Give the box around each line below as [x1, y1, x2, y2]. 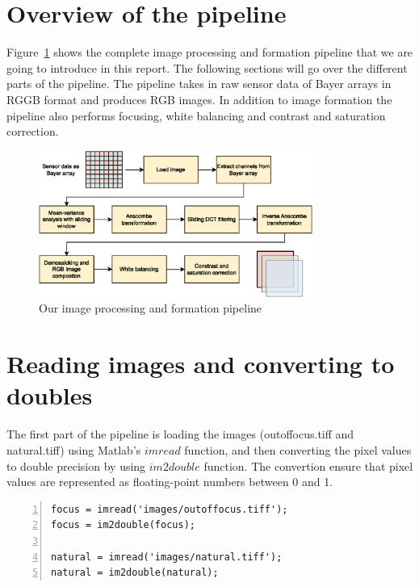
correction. [6, 123, 59, 140]
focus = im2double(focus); [51, 519, 195, 531]
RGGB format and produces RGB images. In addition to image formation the [6, 90, 392, 107]
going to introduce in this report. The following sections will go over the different [6, 59, 408, 76]
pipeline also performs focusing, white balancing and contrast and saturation [6, 107, 386, 124]
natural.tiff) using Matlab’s [6, 441, 141, 458]
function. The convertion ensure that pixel [203, 457, 413, 474]
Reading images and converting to [6, 347, 395, 380]
